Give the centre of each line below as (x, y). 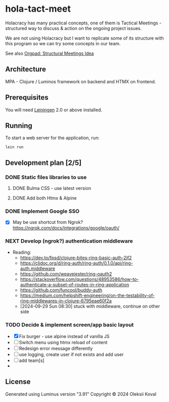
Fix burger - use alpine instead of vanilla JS (64, 337)
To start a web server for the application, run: (52, 138)
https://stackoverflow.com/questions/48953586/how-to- (79, 279)
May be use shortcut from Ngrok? (48, 222)
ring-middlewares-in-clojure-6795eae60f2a (66, 300)
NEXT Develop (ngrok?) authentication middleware (69, 241)
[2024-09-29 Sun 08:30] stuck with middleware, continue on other (90, 306)
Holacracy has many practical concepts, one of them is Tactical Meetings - (83, 23)
